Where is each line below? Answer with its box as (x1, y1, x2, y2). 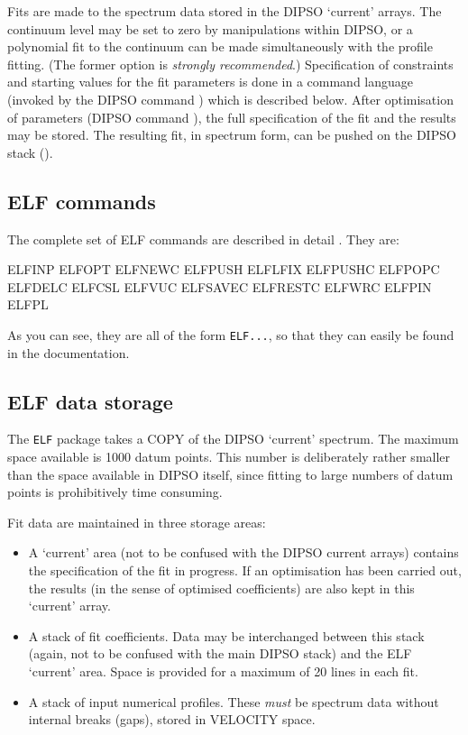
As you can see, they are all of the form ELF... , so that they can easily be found (7, 325, 454, 344)
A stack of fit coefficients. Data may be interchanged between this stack (28, 626, 425, 645)
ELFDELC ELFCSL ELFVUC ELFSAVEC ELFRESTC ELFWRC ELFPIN (7, 277, 432, 296)
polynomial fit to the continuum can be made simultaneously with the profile (7, 37, 433, 56)
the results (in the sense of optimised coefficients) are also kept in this (28, 578, 415, 597)
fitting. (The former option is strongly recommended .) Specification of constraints (7, 54, 454, 73)
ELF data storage (7, 387, 173, 415)
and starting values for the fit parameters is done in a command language (7, 72, 414, 91)
